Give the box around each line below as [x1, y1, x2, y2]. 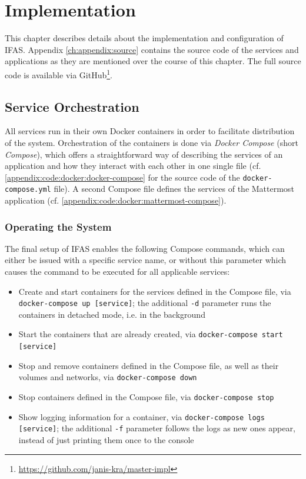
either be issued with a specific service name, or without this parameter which [5, 254, 287, 266]
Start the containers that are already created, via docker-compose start [18, 328, 283, 340]
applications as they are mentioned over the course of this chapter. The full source [5, 55, 301, 67]
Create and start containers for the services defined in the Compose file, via [18, 285, 291, 297]
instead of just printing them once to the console [18, 434, 194, 446]
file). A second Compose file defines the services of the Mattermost [54, 182, 294, 195]
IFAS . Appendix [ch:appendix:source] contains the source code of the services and [5, 43, 299, 55]
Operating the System [5, 219, 112, 234]
